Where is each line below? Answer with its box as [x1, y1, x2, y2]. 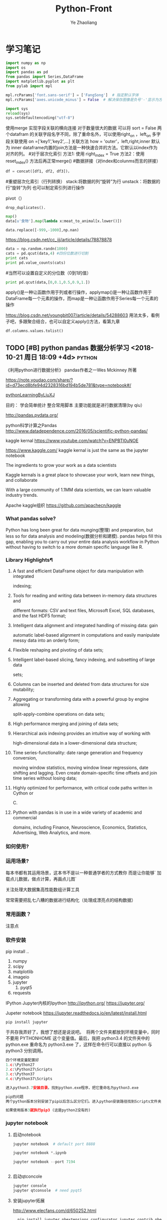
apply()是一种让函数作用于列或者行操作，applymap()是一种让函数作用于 [5, 289, 152, 295]
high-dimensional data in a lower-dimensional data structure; [12, 740, 138, 746]
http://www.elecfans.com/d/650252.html [12, 1208, 97, 1214]
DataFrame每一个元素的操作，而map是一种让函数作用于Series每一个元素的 [5, 296, 159, 302]
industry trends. [5, 492, 38, 498]
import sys [5, 106, 28, 111]
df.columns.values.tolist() [5, 329, 64, 333]
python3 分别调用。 [5, 1048, 46, 1054]
